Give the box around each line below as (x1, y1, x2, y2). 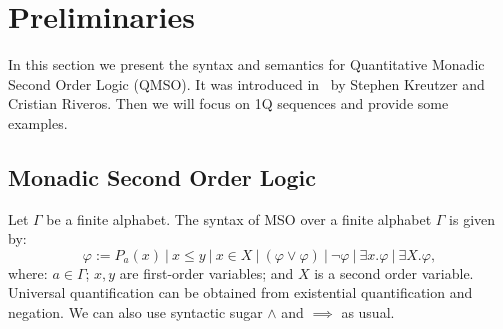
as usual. (341, 302, 395, 323)
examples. (8, 112, 68, 133)
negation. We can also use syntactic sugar (8, 302, 263, 323)
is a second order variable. (314, 262, 474, 283)
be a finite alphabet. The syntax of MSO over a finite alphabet (46, 208, 432, 229)
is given (449, 208, 496, 229)
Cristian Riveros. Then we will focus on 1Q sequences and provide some (8, 93, 449, 114)
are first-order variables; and (119, 262, 294, 283)
